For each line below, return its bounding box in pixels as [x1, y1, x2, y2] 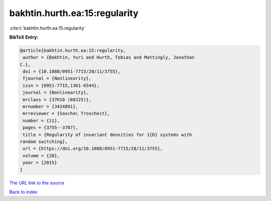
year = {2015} [23, 160, 57, 165]
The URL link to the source [9, 179, 65, 185]
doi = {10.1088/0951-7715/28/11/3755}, [23, 69, 120, 75]
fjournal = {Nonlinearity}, [23, 76, 92, 81]
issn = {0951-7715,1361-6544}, [23, 83, 100, 88]
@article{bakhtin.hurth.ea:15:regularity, [20, 48, 126, 53]
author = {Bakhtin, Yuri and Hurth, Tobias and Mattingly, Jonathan [23, 55, 195, 60]
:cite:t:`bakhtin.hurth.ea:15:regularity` [9, 25, 86, 31]
